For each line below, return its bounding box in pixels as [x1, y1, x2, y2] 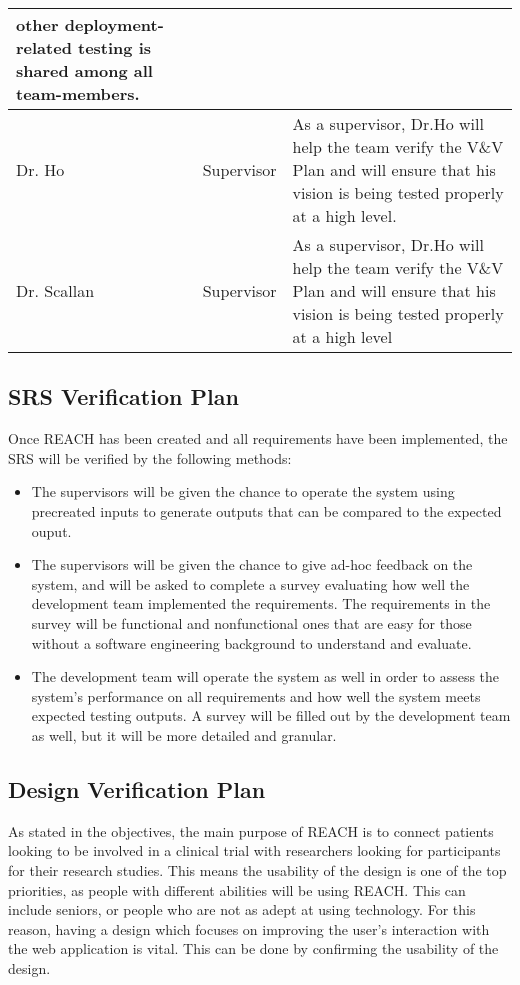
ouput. [31, 520, 72, 541]
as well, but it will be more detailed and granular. [31, 724, 337, 745]
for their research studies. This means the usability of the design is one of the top [8, 859, 507, 880]
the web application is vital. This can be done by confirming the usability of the [8, 938, 499, 959]
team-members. [16, 82, 140, 105]
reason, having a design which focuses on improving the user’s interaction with [8, 918, 490, 939]
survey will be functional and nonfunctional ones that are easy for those [31, 612, 472, 633]
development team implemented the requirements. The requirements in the [31, 593, 491, 614]
